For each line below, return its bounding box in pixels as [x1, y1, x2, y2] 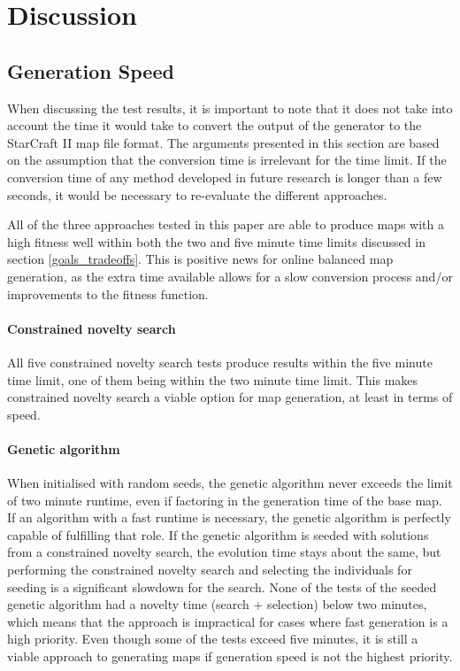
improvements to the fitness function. [7, 284, 209, 303]
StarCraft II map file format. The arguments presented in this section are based [7, 133, 440, 151]
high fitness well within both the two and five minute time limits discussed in [7, 232, 425, 251]
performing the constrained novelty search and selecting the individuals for [7, 560, 412, 579]
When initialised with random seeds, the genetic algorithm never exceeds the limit [7, 474, 453, 492]
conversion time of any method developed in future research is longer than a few [7, 167, 442, 186]
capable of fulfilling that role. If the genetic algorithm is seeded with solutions [7, 525, 429, 544]
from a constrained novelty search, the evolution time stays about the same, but [7, 543, 441, 561]
